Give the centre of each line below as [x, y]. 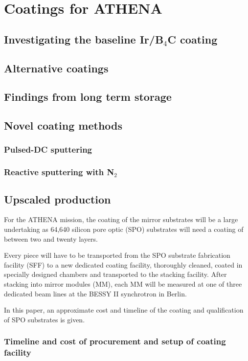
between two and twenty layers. [51, 238]
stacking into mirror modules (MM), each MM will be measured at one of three [123, 283]
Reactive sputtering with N [59, 172]
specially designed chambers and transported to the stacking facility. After [115, 274]
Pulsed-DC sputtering [48, 149]
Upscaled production [57, 199]
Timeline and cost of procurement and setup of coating [115, 341]
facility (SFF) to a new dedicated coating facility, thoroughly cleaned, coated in [123, 264]
